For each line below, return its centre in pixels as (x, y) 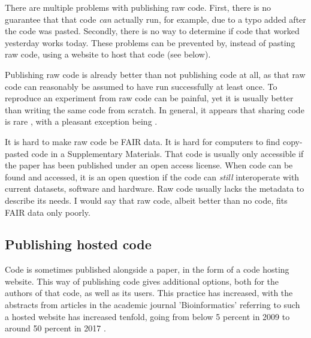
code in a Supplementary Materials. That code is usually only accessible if (167, 153)
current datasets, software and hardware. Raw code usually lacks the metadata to (155, 188)
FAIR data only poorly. (48, 212)
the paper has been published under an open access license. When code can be (149, 165)
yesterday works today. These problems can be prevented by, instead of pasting (150, 42)
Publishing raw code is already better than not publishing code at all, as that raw (155, 74)
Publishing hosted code (78, 244)
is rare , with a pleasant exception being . (81, 121)
